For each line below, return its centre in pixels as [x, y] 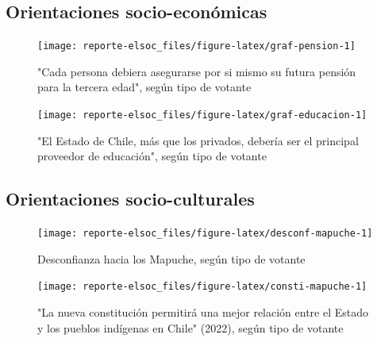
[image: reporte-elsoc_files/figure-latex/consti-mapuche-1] [202, 287]
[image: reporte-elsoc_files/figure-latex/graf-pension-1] [196, 46]
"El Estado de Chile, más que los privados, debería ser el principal [198, 140]
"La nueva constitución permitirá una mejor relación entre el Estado [203, 312]
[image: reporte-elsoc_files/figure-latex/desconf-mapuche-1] [205, 234]
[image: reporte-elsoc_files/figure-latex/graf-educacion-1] [202, 115]
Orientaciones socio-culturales [130, 199]
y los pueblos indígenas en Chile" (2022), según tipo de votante [190, 327]
